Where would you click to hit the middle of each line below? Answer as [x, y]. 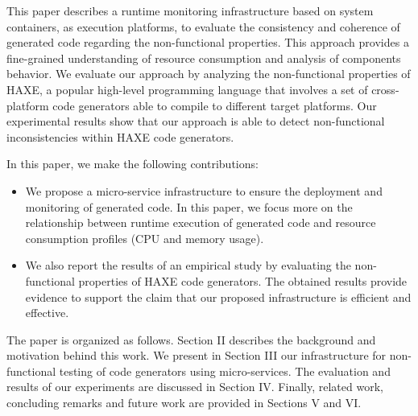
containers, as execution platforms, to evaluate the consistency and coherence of [203, 26]
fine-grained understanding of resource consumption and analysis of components [204, 58]
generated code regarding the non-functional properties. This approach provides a [208, 42]
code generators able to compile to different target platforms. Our [215, 105]
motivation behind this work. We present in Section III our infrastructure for [197, 355]
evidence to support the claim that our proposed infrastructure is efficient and [218, 297]
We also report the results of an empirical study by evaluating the [188, 265]
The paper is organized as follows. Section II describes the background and [191, 339]
